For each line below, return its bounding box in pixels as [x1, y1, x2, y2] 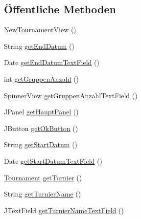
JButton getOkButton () [4, 123, 78, 133]
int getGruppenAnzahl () [4, 73, 79, 84]
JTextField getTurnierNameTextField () [4, 205, 124, 215]
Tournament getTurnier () [4, 172, 82, 182]
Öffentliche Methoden [4, 1, 116, 17]
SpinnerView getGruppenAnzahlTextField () [4, 90, 138, 100]
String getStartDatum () [4, 139, 78, 150]
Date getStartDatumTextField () [4, 155, 102, 166]
